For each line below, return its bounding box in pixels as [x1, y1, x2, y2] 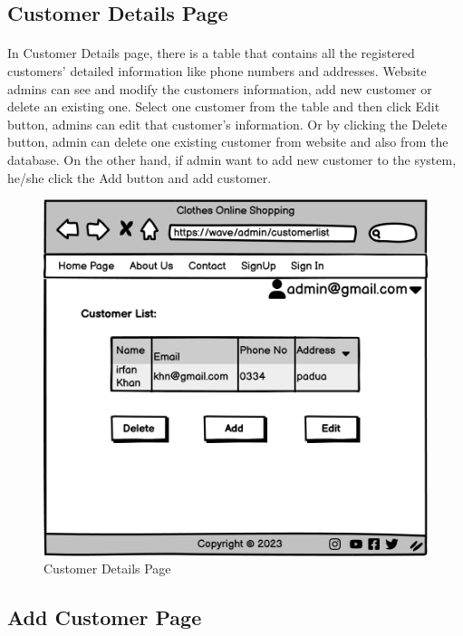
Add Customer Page [7, 603, 202, 631]
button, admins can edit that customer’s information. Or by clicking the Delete [7, 114, 448, 133]
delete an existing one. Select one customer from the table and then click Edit [7, 97, 440, 116]
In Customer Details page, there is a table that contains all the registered [7, 43, 415, 63]
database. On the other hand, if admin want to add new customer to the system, [7, 149, 457, 169]
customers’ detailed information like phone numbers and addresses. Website [7, 61, 427, 80]
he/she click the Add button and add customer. [7, 168, 272, 187]
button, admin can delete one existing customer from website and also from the [7, 132, 449, 151]
